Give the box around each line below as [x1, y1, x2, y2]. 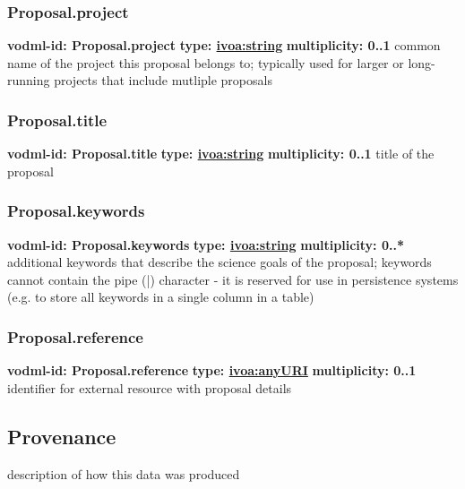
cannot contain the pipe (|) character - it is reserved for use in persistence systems [7, 270, 459, 288]
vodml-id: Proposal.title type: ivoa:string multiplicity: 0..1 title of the [7, 144, 435, 163]
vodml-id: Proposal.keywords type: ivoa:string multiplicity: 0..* [7, 235, 404, 253]
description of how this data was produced [7, 464, 240, 483]
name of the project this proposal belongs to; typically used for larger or [7, 53, 404, 72]
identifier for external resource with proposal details [7, 378, 292, 397]
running [7, 71, 50, 90]
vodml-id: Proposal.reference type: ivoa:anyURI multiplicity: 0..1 [7, 361, 417, 380]
